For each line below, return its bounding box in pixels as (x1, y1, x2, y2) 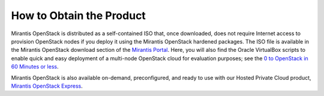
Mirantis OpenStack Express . (11, 82, 83, 89)
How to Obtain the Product (11, 9, 146, 22)
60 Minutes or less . (11, 63, 59, 70)
